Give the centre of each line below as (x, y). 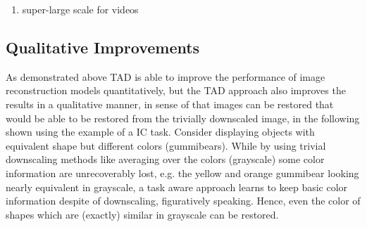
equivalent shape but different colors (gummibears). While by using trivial (166, 145)
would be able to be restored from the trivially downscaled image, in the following (183, 118)
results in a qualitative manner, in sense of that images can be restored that (170, 104)
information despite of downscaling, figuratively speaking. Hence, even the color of (183, 201)
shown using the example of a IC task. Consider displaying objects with (160, 132)
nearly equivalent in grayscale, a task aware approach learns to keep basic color (177, 187)
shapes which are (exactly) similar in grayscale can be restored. (142, 214)
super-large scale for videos (80, 9)
